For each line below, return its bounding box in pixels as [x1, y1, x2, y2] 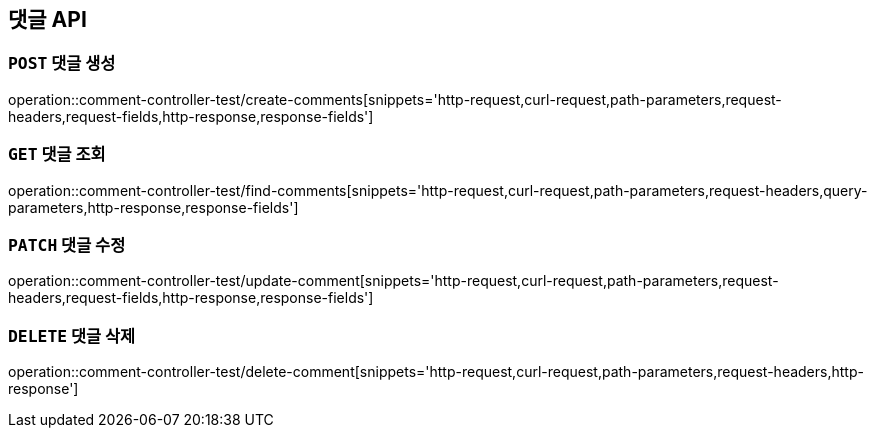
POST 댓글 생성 [8, 53, 116, 74]
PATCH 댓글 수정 [8, 234, 126, 255]
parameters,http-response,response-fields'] [8, 198, 299, 216]
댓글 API [8, 7, 87, 32]
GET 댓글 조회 [8, 144, 106, 165]
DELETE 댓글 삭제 [8, 325, 136, 346]
